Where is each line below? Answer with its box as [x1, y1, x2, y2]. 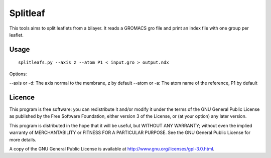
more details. [9, 136, 37, 142]
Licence [9, 93, 35, 101]
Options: [9, 71, 27, 77]
